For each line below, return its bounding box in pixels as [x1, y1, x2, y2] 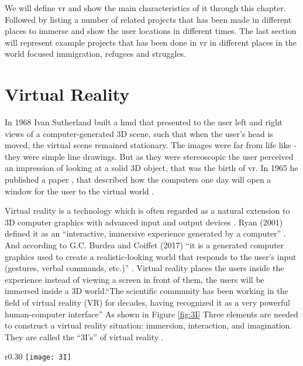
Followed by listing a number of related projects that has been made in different [5, 13, 292, 25]
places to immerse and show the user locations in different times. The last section [5, 25, 297, 37]
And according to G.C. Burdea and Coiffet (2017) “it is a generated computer [5, 239, 284, 251]
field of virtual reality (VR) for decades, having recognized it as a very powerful [5, 296, 290, 308]
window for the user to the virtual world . [5, 184, 154, 197]
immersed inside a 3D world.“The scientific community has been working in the [5, 285, 288, 297]
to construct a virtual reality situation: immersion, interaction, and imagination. [5, 319, 292, 331]
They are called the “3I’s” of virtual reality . [5, 330, 164, 343]
